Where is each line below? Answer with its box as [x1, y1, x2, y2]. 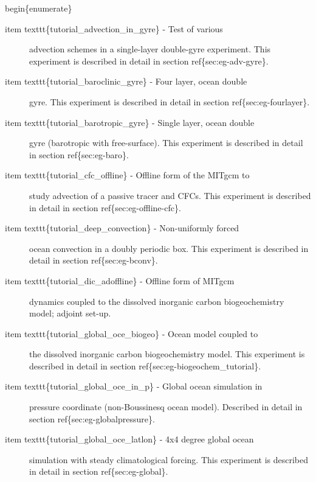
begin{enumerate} [5, 2, 72, 14]
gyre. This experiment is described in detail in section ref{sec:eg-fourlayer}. [29, 95, 310, 108]
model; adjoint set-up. [29, 307, 111, 320]
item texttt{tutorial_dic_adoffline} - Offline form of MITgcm [5, 274, 235, 287]
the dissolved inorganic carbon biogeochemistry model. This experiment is [29, 348, 305, 360]
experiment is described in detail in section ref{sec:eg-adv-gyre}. [29, 54, 269, 67]
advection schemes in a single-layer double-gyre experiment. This [29, 43, 271, 55]
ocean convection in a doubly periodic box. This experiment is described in [29, 242, 309, 254]
